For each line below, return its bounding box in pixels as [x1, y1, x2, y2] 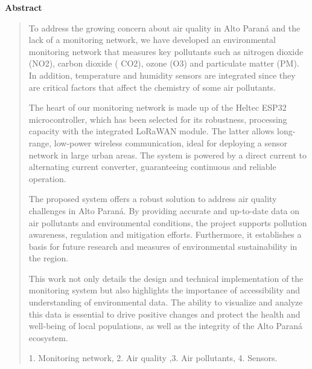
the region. [28, 252, 69, 264]
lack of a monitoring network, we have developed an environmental [28, 33, 276, 46]
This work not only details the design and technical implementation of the [28, 272, 304, 284]
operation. [28, 172, 66, 184]
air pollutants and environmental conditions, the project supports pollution [28, 216, 307, 229]
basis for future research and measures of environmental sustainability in [28, 240, 298, 252]
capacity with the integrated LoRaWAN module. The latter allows [28, 125, 275, 137]
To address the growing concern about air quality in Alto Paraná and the [28, 21, 301, 34]
